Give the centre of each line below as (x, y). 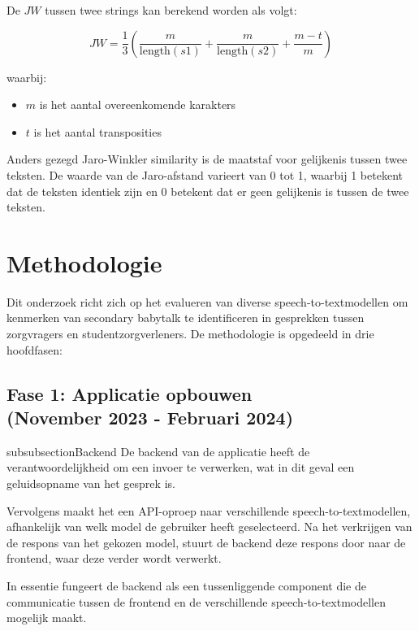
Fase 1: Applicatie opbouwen (130, 393)
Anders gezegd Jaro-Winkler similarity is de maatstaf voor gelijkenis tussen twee (207, 159)
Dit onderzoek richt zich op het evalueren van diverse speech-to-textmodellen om (207, 301)
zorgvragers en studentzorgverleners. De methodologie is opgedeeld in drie (190, 334)
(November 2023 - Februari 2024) (150, 418)
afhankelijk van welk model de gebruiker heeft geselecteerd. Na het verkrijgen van (209, 527)
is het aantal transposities (97, 131)
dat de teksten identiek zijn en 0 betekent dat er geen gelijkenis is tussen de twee (208, 191)
